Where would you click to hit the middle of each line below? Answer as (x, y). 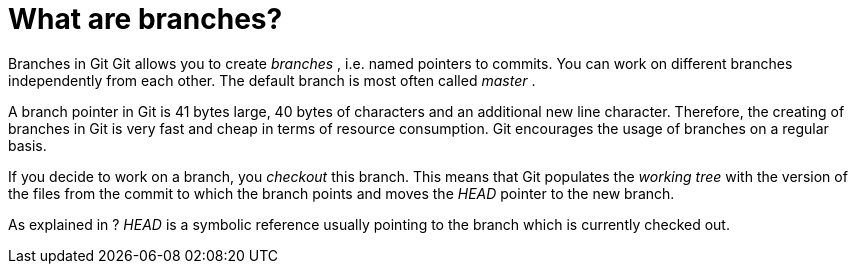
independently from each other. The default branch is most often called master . (272, 80)
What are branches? (145, 19)
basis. (27, 145)
